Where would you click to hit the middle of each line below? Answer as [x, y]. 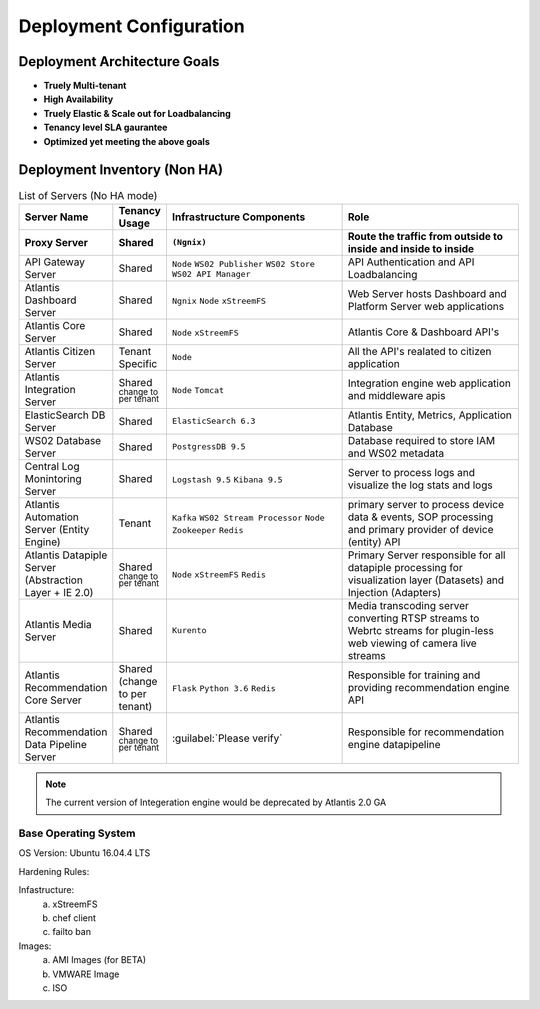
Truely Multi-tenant [85, 86]
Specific [138, 363]
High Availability [78, 99]
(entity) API [374, 542]
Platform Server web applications [426, 306]
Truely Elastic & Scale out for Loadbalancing [137, 113]
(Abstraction [54, 580]
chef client [74, 918]
